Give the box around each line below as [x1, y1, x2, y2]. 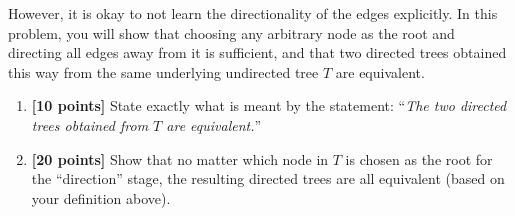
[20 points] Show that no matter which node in [31, 148, 329, 169]
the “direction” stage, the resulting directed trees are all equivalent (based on [31, 168, 505, 189]
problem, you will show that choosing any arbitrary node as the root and [8, 22, 455, 43]
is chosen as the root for [345, 148, 493, 169]
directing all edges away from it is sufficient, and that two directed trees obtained [8, 42, 507, 63]
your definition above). [31, 187, 171, 208]
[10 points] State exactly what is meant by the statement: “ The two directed [31, 95, 507, 116]
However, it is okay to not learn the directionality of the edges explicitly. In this [8, 3, 498, 23]
